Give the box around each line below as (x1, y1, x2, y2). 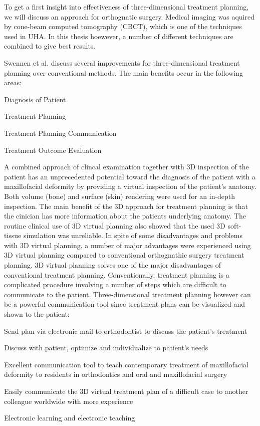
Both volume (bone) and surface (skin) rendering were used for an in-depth (4, 190, 235, 201)
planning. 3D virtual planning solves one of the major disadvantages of (4, 260, 221, 270)
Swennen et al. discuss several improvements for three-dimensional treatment (4, 57, 240, 68)
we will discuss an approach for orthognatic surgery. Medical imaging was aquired (4, 11, 254, 22)
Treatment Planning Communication (4, 127, 117, 138)
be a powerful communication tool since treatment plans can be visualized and (4, 299, 245, 309)
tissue (4, 230, 22, 241)
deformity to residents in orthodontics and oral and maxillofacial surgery (4, 369, 227, 379)
